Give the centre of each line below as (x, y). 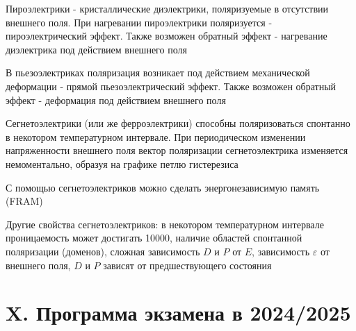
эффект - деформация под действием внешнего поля (116, 100)
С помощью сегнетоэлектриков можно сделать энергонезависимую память (163, 187)
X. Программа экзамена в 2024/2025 (178, 313)
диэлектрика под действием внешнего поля (96, 49)
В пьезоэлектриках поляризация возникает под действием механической (158, 73)
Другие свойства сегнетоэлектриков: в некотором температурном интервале (165, 224)
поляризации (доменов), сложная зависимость (103, 251)
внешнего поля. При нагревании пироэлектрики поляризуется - (139, 22)
